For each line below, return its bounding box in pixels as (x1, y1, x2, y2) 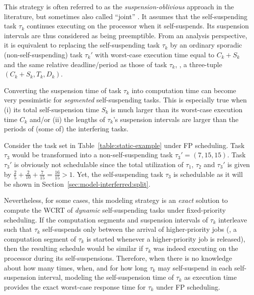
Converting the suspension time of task (4, 85, 122, 95)
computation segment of (4, 233, 76, 244)
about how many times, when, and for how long (4, 262, 148, 272)
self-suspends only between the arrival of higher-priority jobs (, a (42, 224, 237, 234)
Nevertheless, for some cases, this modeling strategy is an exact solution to (4, 195, 228, 205)
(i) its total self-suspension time (4, 104, 100, 114)
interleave (218, 214, 247, 224)
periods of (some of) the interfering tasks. (4, 123, 128, 134)
